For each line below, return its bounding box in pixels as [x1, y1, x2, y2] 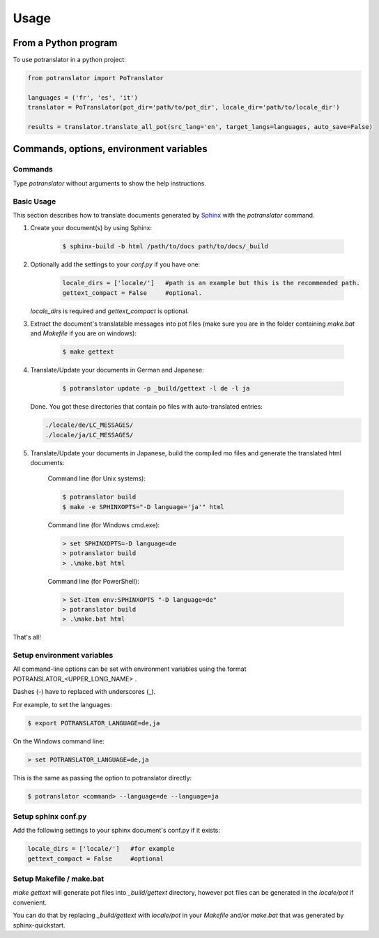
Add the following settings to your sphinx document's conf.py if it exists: [13, 826, 221, 835]
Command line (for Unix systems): [47, 474, 146, 483]
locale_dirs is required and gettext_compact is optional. [30, 307, 189, 315]
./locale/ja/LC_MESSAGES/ [45, 431, 134, 439]
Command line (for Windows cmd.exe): [47, 520, 160, 529]
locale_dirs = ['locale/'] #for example [27, 845, 175, 853]
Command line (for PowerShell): [47, 577, 139, 585]
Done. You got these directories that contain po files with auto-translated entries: [30, 402, 263, 411]
